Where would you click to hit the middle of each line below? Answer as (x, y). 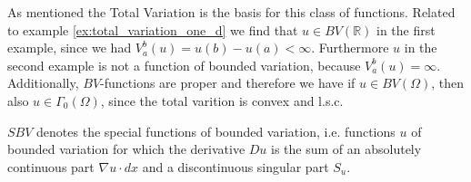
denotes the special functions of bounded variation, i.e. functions (216, 131)
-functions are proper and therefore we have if (228, 83)
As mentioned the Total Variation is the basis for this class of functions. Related (231, 12)
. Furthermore (350, 48)
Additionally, (43, 83)
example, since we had (70, 48)
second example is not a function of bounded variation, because (184, 65)
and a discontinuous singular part (235, 166)
